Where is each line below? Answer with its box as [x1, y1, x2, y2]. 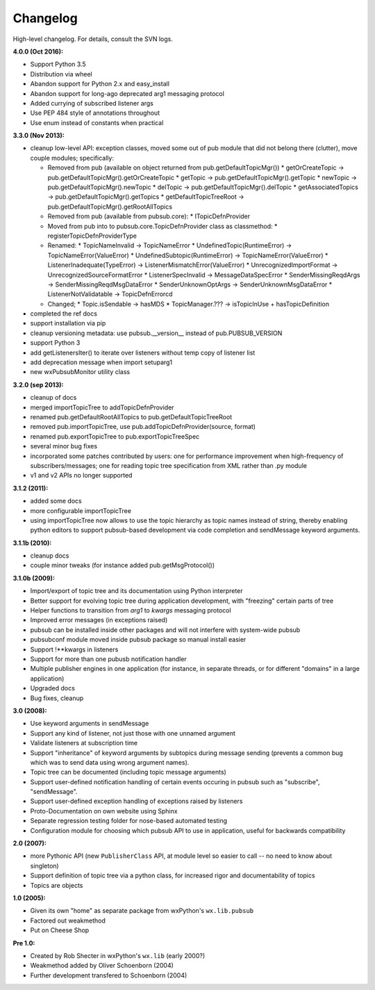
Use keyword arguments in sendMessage [30, 720, 149, 728]
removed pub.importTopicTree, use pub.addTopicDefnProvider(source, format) [30, 423, 256, 431]
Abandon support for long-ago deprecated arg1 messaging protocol [30, 89, 225, 97]
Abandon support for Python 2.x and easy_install [30, 80, 170, 88]
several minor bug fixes [30, 442, 97, 451]
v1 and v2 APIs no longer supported [30, 471, 133, 480]
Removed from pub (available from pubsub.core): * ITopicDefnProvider [47, 212, 251, 220]
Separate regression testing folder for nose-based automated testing [30, 817, 228, 825]
